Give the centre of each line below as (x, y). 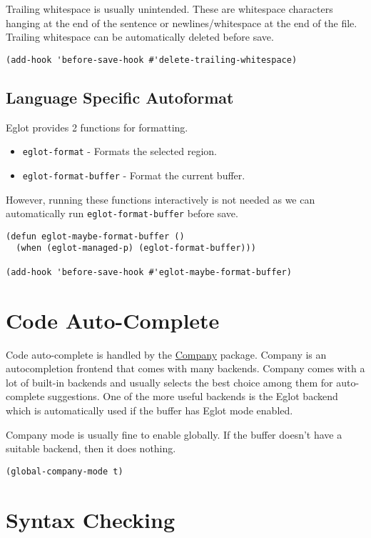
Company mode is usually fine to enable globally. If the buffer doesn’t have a (174, 434)
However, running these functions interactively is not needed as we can (161, 199)
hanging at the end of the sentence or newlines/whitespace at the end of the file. (182, 23)
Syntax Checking (91, 519)
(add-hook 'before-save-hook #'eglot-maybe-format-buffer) (149, 272)
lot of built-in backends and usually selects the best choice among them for (169, 382)
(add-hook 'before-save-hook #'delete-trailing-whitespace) (152, 60)
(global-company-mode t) (65, 471)
